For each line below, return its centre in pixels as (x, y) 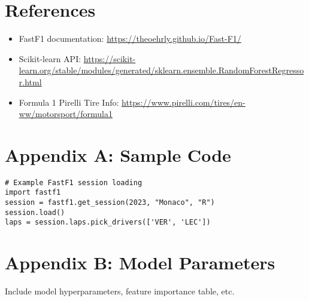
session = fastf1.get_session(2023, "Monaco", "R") (110, 203)
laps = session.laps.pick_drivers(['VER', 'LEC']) (108, 222)
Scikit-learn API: (50, 58)
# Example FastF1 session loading (74, 182)
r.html (30, 82)
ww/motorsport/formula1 (66, 114)
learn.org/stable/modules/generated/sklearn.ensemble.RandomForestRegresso (161, 70)
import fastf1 (33, 193)
